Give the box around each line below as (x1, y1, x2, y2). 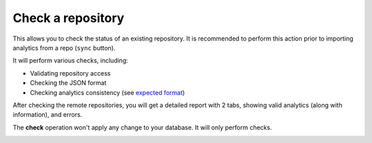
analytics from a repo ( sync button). (12, 43, 116, 52)
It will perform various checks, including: (12, 56, 129, 65)
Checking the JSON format (30, 79, 107, 87)
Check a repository (12, 10, 125, 25)
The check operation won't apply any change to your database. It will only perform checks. (12, 123, 272, 131)
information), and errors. (12, 111, 83, 119)
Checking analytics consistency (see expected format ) (30, 88, 185, 96)
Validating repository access (30, 69, 111, 77)
